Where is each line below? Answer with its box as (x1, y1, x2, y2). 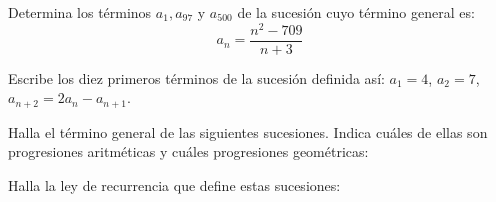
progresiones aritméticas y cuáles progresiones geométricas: (8, 141, 369, 162)
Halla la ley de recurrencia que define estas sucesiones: (8, 174, 341, 195)
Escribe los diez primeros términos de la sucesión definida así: (8, 67, 385, 88)
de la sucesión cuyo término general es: (237, 2, 475, 22)
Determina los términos (8, 2, 152, 22)
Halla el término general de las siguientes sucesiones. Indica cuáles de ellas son (8, 121, 488, 142)
